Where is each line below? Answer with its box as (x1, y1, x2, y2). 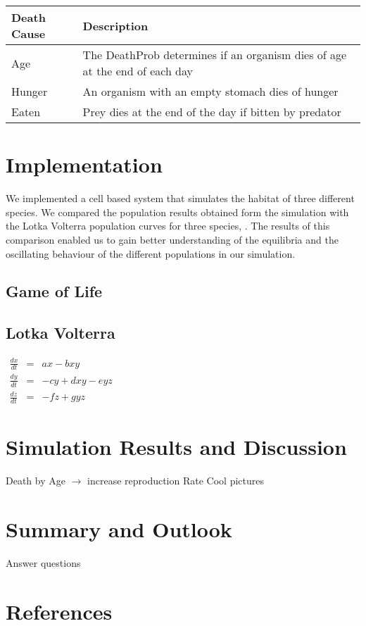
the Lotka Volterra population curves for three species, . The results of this (6, 218, 330, 233)
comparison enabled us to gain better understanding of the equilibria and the (6, 232, 339, 246)
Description (82, 17, 149, 34)
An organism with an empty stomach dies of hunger (82, 83, 339, 99)
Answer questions (6, 555, 81, 570)
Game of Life (6, 280, 103, 302)
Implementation (6, 150, 163, 179)
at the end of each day (82, 63, 194, 79)
